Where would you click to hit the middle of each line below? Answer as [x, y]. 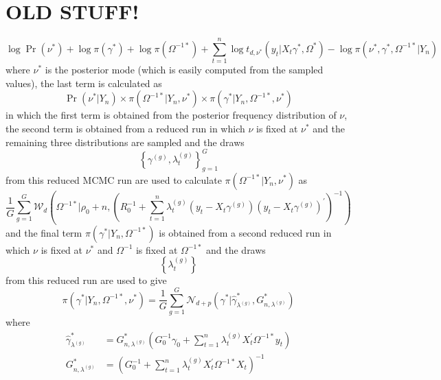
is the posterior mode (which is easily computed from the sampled [184, 70]
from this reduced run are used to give [86, 280]
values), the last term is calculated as [84, 83]
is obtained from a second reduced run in [245, 232]
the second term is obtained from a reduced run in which [125, 129]
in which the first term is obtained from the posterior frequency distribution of [171, 115]
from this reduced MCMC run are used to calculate [114, 179]
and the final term [44, 232]
